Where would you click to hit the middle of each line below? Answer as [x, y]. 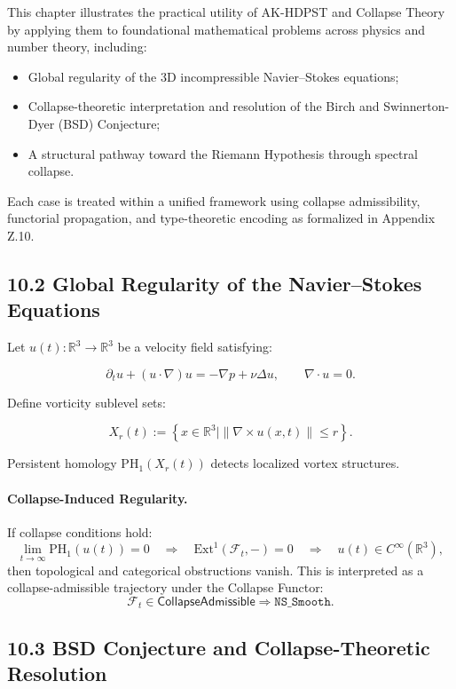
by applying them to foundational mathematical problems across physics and [216, 29]
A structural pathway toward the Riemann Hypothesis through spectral [223, 153]
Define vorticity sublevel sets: [86, 402]
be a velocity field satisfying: [195, 347]
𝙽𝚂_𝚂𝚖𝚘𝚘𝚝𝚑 [303, 602]
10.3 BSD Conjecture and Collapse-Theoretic [219, 647]
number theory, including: [77, 47]
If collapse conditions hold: [80, 531]
